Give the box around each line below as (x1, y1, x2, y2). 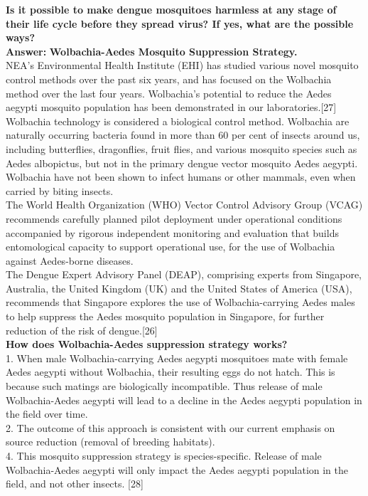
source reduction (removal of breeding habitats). (6, 434, 215, 449)
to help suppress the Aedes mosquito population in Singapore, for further (6, 309, 325, 324)
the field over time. (6, 406, 88, 421)
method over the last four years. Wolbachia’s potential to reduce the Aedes (6, 85, 332, 100)
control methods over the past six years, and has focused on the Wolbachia (6, 71, 332, 86)
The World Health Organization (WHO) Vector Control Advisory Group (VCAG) (6, 197, 363, 212)
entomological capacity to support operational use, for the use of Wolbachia (6, 239, 335, 254)
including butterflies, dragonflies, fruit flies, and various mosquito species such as (6, 141, 357, 156)
